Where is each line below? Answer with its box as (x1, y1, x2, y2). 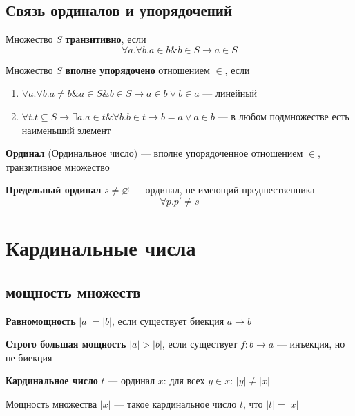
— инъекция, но (276, 337, 345, 351)
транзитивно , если (65, 32, 146, 46)
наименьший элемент (21, 122, 111, 137)
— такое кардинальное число (114, 396, 237, 410)
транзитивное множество (6, 159, 110, 173)
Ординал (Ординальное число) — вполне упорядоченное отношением (6, 146, 303, 160)
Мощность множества (6, 396, 97, 410)
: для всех (163, 373, 205, 388)
